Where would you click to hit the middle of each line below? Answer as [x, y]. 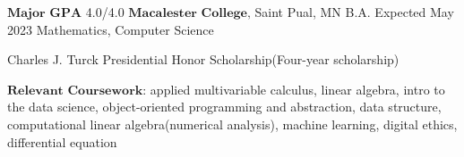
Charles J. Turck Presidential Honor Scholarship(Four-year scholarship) [203, 59]
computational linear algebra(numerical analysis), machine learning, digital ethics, [232, 124]
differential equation [62, 141]
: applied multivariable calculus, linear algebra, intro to [294, 89]
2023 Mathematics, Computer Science [111, 29]
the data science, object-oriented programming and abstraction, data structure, [224, 107]
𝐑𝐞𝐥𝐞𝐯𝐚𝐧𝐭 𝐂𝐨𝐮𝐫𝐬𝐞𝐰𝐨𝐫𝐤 [75, 91]
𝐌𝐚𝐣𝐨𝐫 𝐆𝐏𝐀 [45, 13]
